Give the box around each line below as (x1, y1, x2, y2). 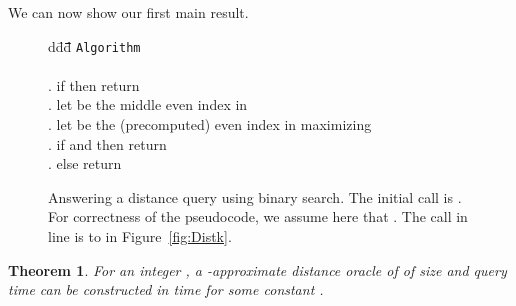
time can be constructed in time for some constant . (8, 279, 324, 300)
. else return (48, 153, 122, 174)
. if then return (48, 74, 140, 95)
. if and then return (48, 133, 167, 154)
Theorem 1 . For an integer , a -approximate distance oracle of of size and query (8, 259, 507, 280)
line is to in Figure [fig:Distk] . (48, 226, 232, 246)
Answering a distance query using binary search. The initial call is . (48, 186, 462, 207)
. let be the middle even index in (48, 94, 248, 115)
